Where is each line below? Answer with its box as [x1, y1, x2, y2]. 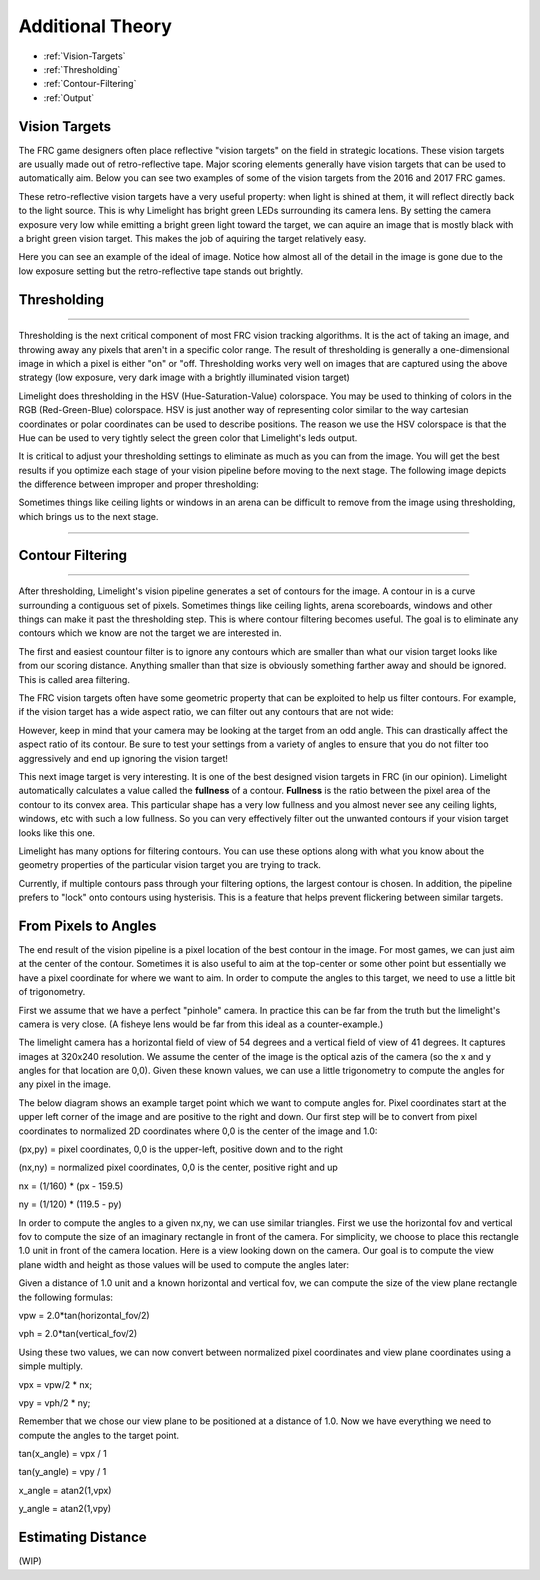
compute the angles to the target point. [18, 1429, 180, 1441]
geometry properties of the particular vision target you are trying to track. [18, 859, 322, 871]
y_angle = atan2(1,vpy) [18, 1503, 112, 1515]
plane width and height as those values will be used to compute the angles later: [18, 1258, 350, 1270]
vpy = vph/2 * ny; [18, 1396, 91, 1409]
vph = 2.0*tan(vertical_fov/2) [18, 1328, 138, 1340]
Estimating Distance [18, 1529, 147, 1546]
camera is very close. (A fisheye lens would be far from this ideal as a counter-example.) [18, 1018, 384, 1030]
